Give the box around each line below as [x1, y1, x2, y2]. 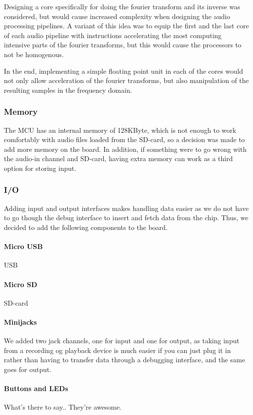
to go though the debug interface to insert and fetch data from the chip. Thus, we [4, 212, 249, 223]
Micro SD [4, 279, 38, 289]
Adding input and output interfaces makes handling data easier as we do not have [4, 203, 249, 213]
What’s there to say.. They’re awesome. [4, 402, 121, 412]
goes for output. [4, 364, 52, 374]
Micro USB [4, 241, 43, 251]
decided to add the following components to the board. [4, 222, 168, 232]
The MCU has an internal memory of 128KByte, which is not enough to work [4, 124, 236, 135]
